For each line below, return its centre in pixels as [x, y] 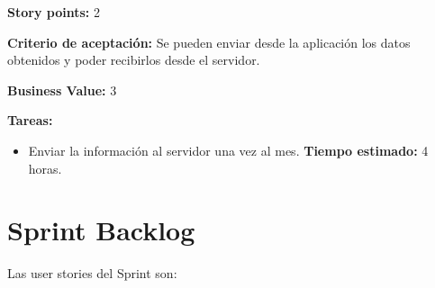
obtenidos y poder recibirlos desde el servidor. [134, 60]
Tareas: [30, 120]
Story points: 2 [54, 12]
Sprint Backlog [101, 230]
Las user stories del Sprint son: [92, 273]
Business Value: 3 [62, 90]
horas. [45, 168]
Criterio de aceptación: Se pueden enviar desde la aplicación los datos [209, 42]
